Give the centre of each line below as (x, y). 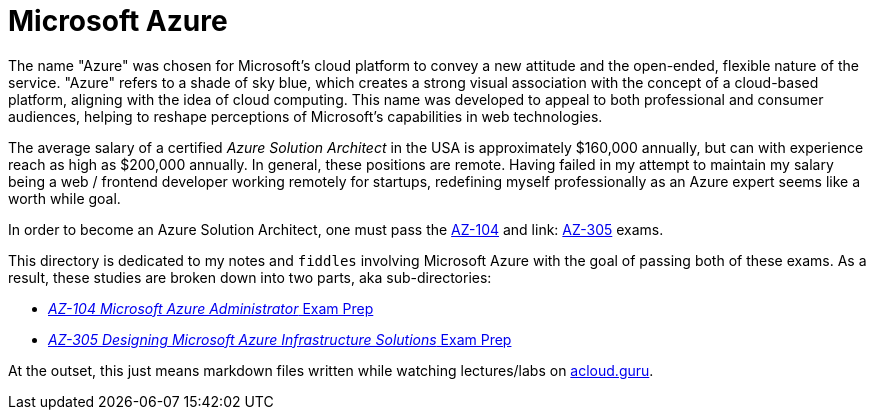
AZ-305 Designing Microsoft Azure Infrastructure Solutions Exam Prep (280, 339)
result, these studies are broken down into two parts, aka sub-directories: (250, 277)
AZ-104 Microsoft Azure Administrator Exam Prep (211, 308)
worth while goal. (64, 198)
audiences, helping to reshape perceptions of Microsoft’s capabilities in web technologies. (305, 116)
